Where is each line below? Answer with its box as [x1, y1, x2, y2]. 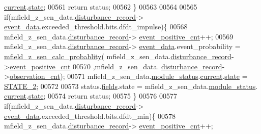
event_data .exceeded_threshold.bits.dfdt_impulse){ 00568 [4, 21, 188, 32]
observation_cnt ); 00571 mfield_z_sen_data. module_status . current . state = [9, 71, 248, 81]
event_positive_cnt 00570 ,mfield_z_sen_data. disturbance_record [9, 61, 222, 71]
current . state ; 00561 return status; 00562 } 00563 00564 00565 [4, 2, 197, 12]
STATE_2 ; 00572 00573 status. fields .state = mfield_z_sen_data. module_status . [4, 80, 258, 91]
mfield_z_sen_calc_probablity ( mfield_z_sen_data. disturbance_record [4, 51, 231, 61]
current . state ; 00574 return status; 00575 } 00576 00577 [4, 91, 177, 101]
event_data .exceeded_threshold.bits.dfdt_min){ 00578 [4, 110, 176, 121]
